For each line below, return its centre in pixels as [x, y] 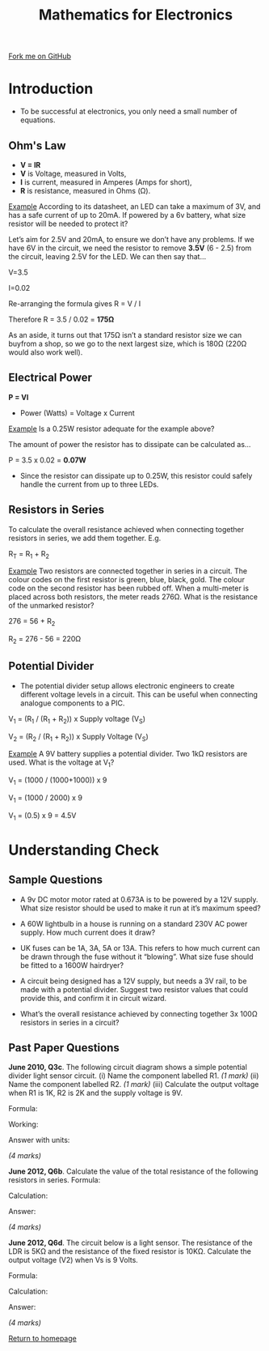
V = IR [30, 164]
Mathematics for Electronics [136, 15]
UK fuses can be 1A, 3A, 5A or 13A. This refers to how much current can [140, 948]
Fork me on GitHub [40, 56]
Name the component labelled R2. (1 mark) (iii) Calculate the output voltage [134, 1085]
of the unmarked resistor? [51, 606]
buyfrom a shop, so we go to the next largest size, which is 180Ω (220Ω [128, 343]
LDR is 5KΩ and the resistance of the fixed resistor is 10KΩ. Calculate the [130, 1251]
